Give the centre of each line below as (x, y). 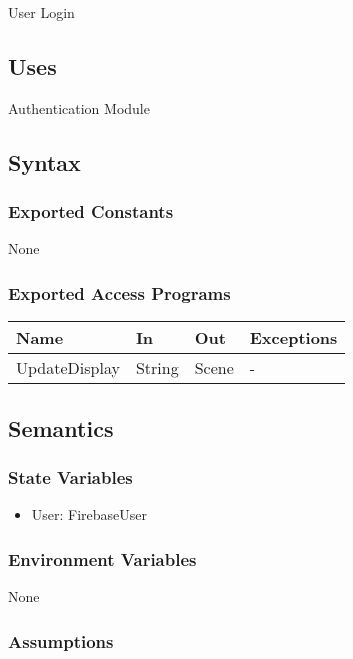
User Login (41, 12)
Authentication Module (79, 107)
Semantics (61, 427)
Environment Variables (102, 558)
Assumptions (61, 640)
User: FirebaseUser (89, 514)
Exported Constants (91, 211)
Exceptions (293, 338)
